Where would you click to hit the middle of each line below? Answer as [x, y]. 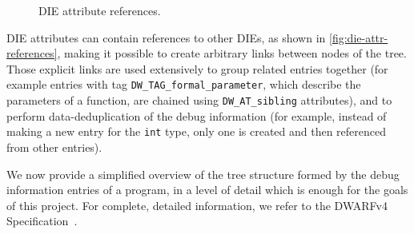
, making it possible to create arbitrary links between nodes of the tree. [232, 53]
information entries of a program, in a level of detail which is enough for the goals [207, 190]
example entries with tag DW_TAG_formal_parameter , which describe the [184, 84]
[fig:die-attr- [359, 37]
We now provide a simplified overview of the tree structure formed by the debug [203, 174]
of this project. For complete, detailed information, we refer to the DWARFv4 [197, 205]
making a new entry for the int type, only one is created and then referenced [197, 131]
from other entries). [54, 147]
